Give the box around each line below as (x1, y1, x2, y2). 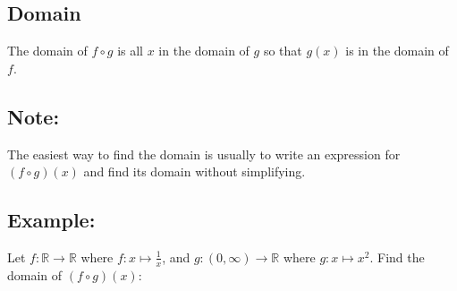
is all (117, 41, 144, 60)
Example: (7, 206, 96, 234)
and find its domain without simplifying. (83, 162, 306, 181)
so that (263, 41, 302, 60)
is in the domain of (345, 41, 449, 60)
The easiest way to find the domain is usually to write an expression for (7, 144, 401, 163)
